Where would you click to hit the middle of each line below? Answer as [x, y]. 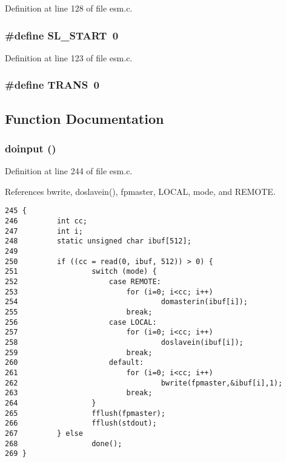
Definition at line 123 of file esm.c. [69, 57]
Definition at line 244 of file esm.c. [69, 171]
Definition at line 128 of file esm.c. [69, 8]
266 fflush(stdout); [81, 423]
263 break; [79, 393]
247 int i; [44, 231]
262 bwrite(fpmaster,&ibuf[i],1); [144, 383]
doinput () [31, 148]
